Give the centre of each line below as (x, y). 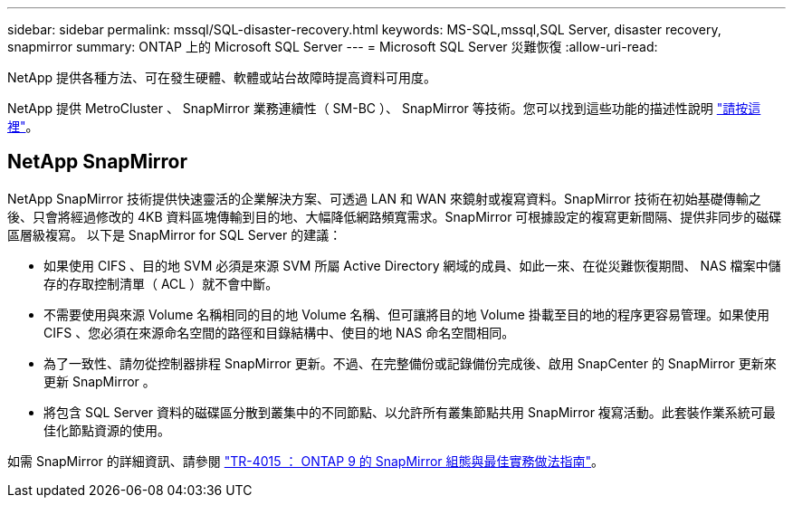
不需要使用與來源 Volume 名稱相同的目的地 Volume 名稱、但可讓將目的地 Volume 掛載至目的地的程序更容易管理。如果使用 (406, 314)
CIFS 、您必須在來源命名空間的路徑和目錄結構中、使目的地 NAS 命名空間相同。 (279, 332)
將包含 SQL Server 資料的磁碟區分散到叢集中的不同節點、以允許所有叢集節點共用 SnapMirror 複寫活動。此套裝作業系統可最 (410, 412)
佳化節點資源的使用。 (107, 430)
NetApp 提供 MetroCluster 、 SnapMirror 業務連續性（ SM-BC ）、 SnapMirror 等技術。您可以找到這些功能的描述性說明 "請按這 (384, 108)
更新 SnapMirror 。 (100, 381)
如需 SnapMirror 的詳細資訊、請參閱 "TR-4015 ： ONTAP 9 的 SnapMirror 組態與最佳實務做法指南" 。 (306, 461)
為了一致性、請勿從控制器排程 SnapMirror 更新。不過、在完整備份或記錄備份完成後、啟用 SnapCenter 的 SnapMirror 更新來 (410, 363)
